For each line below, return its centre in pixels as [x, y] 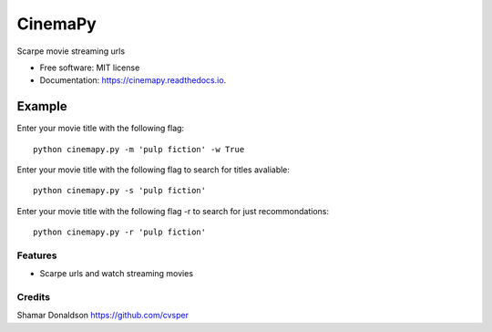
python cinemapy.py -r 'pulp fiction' [120, 232]
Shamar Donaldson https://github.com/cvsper [102, 316]
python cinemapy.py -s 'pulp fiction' [120, 191]
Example [42, 106]
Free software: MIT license [90, 67]
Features [37, 255]
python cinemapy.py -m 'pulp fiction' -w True [139, 149]
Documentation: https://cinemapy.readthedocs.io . [133, 80]
